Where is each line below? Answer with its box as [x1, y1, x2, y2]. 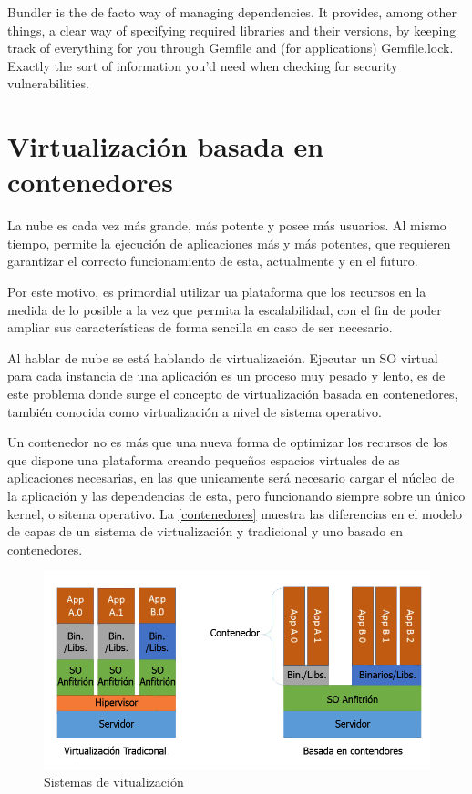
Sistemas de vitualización [44, 772, 184, 791]
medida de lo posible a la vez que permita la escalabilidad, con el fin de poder [7, 300, 442, 319]
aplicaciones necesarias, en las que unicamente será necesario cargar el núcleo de [7, 468, 455, 487]
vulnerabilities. [7, 74, 89, 93]
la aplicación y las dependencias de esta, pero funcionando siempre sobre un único [7, 486, 466, 504]
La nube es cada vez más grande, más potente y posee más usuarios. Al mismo [7, 216, 446, 235]
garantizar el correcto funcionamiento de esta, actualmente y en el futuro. [7, 251, 418, 270]
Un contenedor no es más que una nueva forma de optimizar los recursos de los [7, 433, 448, 452]
